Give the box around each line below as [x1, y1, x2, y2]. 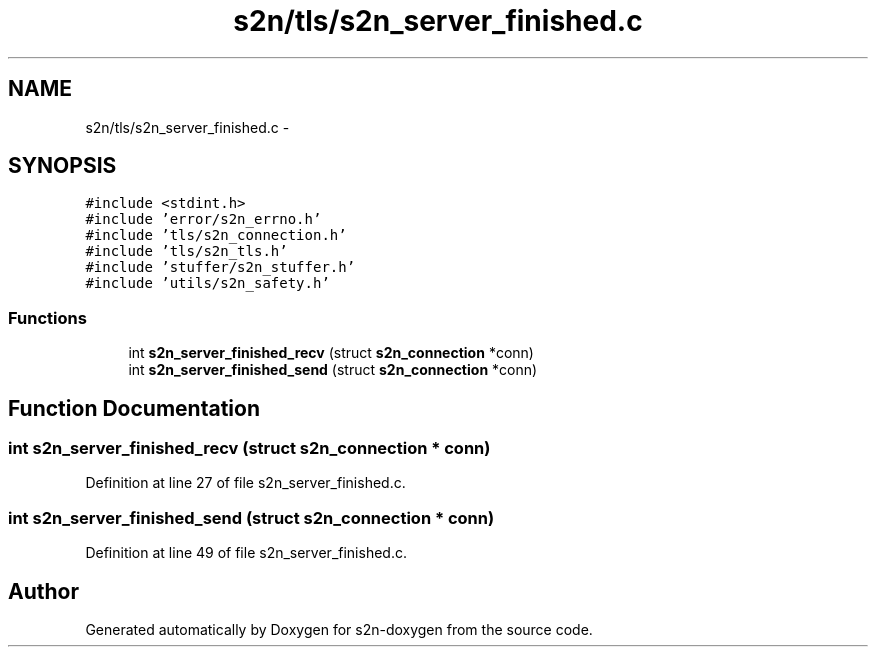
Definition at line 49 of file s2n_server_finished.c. [85, 544, 407, 562]
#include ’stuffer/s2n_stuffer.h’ [85, 259, 356, 276]
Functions [8, 307, 87, 328]
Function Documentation [8, 395, 260, 421]
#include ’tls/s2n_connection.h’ [85, 227, 347, 244]
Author [8, 578, 79, 604]
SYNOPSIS [8, 153, 117, 179]
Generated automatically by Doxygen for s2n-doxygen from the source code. [85, 621, 593, 638]
